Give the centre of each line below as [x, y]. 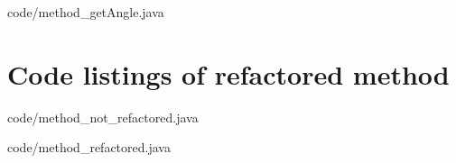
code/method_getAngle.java [86, 12]
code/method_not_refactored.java [103, 117]
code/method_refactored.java [89, 147]
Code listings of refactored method [228, 73]
